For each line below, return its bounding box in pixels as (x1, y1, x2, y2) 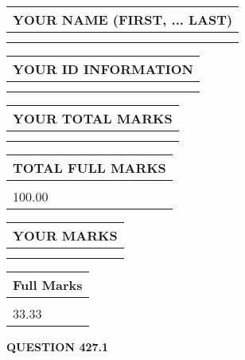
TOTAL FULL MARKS (13, 158, 166, 177)
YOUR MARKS (13, 226, 118, 245)
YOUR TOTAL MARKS (13, 109, 173, 127)
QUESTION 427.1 (6, 338, 109, 354)
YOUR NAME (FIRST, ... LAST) (13, 10, 233, 29)
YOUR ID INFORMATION (13, 60, 193, 78)
